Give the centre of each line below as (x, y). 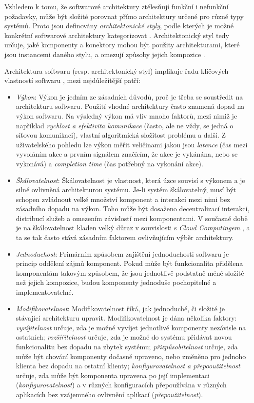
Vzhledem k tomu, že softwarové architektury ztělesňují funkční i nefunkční (117, 6)
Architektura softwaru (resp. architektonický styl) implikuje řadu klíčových (117, 71)
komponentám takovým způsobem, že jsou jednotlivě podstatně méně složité (130, 272)
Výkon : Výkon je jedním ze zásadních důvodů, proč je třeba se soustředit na (129, 96)
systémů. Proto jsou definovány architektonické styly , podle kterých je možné (119, 26)
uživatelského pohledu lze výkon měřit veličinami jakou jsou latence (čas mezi (132, 144)
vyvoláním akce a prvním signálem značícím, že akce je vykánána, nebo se (127, 154)
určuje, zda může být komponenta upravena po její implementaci (113, 375)
